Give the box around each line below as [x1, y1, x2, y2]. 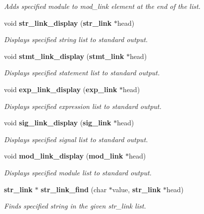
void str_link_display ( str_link [4, 17, 112, 28]
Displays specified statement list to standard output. [4, 67, 160, 78]
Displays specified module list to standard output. [4, 167, 152, 177]
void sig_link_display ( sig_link [4, 117, 111, 128]
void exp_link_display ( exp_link [4, 84, 117, 94]
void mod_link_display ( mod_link [4, 151, 123, 161]
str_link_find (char [41, 184, 107, 194]
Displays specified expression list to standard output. [4, 101, 162, 111]
